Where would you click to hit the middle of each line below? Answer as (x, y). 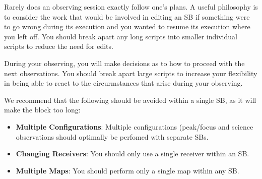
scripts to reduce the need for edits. (59, 46)
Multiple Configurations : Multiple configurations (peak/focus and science (135, 126)
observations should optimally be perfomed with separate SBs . (112, 136)
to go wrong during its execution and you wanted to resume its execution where (127, 26)
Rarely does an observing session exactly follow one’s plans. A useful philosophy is (131, 7)
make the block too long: (42, 110)
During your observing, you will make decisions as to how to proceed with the (124, 63)
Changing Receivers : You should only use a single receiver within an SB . (133, 154)
